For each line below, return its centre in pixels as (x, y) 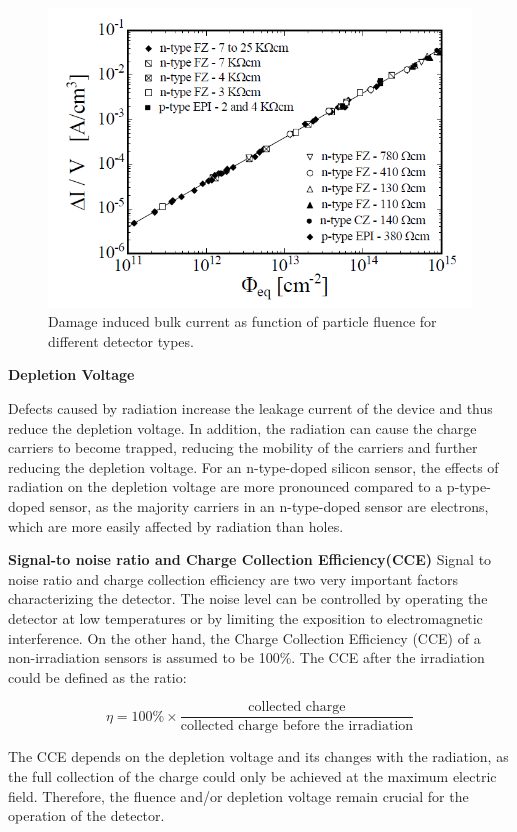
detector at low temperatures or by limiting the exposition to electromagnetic (245, 618)
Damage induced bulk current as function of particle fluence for (242, 321)
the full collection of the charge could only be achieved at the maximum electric (252, 776)
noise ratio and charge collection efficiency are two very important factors (233, 578)
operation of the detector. (86, 815)
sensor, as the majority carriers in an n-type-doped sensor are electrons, (269, 506)
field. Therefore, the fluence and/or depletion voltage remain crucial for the (238, 795)
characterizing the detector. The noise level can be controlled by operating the (248, 598)
